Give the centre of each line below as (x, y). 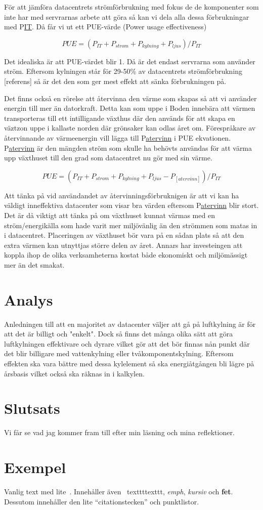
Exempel (35, 467)
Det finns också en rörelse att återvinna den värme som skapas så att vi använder (130, 98)
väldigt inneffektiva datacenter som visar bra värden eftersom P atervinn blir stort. (131, 205)
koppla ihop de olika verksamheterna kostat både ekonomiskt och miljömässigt (126, 255)
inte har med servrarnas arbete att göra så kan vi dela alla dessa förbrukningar (127, 16)
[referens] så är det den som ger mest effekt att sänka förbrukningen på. (115, 81)
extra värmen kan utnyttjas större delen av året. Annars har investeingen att (123, 245)
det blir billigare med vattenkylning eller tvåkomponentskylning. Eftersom (119, 353)
